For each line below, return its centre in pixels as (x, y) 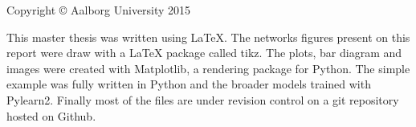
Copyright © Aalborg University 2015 (99, 10)
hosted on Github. (51, 115)
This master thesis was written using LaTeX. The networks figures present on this (208, 37)
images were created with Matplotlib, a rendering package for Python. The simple (208, 68)
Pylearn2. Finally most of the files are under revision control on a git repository (203, 99)
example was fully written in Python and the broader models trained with (189, 84)
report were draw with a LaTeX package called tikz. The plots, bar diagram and (204, 53)
